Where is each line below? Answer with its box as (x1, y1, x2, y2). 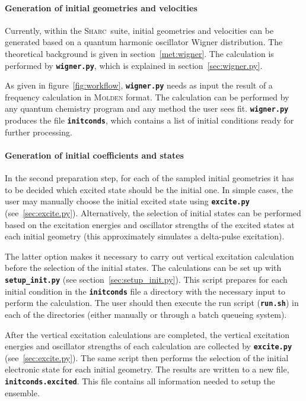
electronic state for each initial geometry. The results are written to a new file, (5, 363, 289, 375)
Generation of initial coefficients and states (5, 149, 184, 161)
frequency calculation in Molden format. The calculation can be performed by (5, 90, 289, 103)
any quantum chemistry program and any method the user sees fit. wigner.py (5, 102, 289, 115)
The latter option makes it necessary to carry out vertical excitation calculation (5, 250, 294, 262)
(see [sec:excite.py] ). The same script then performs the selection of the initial (5, 351, 289, 364)
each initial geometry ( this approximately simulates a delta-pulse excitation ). (5, 230, 285, 242)
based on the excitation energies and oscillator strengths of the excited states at (5, 218, 295, 231)
